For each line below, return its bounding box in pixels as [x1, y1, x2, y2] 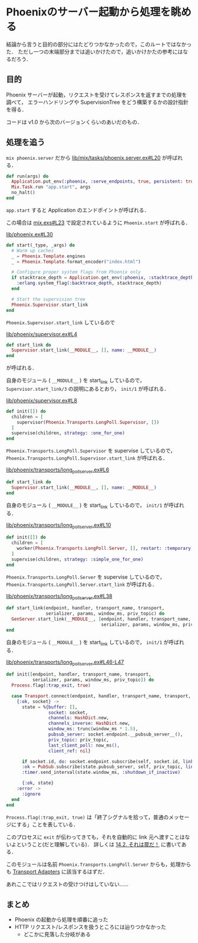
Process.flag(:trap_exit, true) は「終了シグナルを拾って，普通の [6, 813, 169, 820]
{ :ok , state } [21, 780, 54, 786]
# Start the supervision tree [11, 296, 85, 302]
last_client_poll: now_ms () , [48, 742, 120, 749]
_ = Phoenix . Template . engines [11, 253, 85, 259]
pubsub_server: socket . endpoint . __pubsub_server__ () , [48, 731, 183, 737]
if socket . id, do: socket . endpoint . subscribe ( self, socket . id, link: [21, 759, 196, 764]
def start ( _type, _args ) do [6, 242, 75, 248]
